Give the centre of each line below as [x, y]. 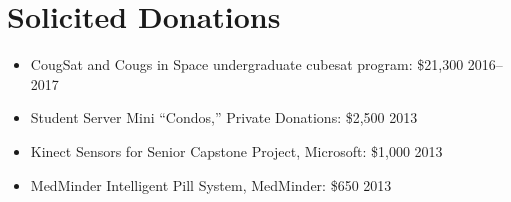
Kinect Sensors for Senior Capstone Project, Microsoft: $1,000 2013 [236, 150]
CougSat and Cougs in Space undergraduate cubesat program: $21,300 [247, 64]
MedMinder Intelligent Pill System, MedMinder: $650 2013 [211, 184]
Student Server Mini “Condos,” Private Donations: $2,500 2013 [224, 117]
